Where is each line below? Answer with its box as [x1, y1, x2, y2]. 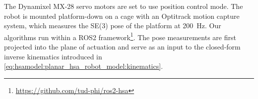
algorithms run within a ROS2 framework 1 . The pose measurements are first [4, 30, 236, 42]
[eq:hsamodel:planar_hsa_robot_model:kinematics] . [4, 61, 163, 71]
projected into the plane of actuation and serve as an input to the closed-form [4, 42, 241, 52]
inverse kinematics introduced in [4, 51, 102, 61]
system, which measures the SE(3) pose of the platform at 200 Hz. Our [4, 20, 221, 31]
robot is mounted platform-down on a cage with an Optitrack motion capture [4, 10, 240, 21]
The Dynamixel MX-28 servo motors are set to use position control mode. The [4, 1, 243, 11]
